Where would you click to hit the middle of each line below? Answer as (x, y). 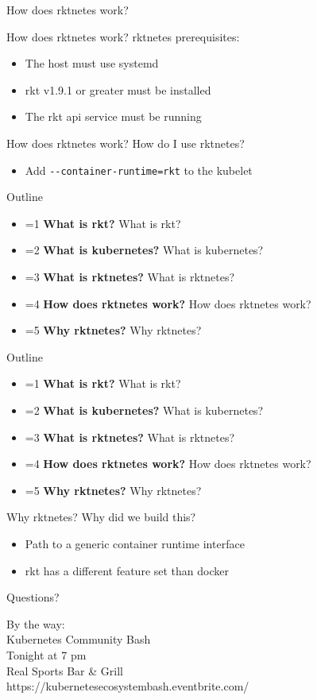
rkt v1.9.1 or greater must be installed (118, 89)
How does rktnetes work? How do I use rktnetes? (126, 143)
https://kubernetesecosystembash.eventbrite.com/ (128, 686)
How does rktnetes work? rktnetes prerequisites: (123, 36)
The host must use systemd (92, 63)
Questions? (33, 597)
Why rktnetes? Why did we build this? (101, 517)
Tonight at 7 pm (46, 654)
